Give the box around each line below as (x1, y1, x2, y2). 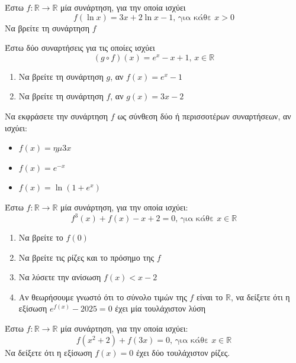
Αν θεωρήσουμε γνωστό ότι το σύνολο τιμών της (18, 290, 187, 303)
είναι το (196, 290, 223, 303)
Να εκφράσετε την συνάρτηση (5, 109, 108, 122)
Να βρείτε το (18, 231, 63, 244)
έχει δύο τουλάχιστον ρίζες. (136, 346, 230, 358)
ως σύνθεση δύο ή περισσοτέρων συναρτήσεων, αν (117, 109, 291, 122)
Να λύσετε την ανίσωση (18, 271, 101, 283)
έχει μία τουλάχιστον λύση (115, 302, 206, 315)
